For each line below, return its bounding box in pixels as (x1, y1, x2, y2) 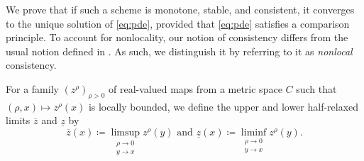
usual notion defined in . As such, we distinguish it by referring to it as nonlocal (6, 43, 353, 58)
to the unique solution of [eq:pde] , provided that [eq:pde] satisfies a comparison (6, 16, 350, 30)
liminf (241, 127, 267, 138)
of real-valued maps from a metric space (109, 81, 282, 96)
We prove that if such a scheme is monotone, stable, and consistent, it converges (6, 2, 355, 16)
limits (6, 113, 31, 128)
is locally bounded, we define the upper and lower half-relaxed (88, 99, 359, 113)
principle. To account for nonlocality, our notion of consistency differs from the (6, 30, 348, 45)
